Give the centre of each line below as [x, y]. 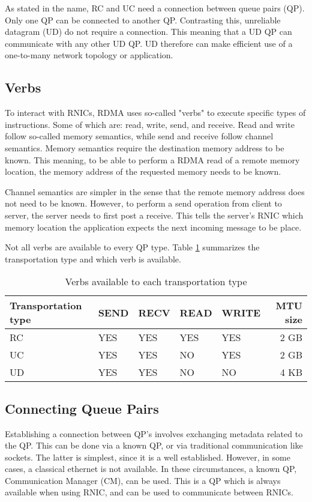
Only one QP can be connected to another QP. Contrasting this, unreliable [143, 20]
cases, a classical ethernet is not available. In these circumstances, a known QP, [151, 469]
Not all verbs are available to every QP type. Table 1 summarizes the [132, 247]
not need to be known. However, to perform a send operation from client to [143, 203]
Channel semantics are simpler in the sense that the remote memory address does [155, 191]
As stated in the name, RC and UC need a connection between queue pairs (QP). [155, 8]
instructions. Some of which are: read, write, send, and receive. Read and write [150, 124]
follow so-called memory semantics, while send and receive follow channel [139, 136]
